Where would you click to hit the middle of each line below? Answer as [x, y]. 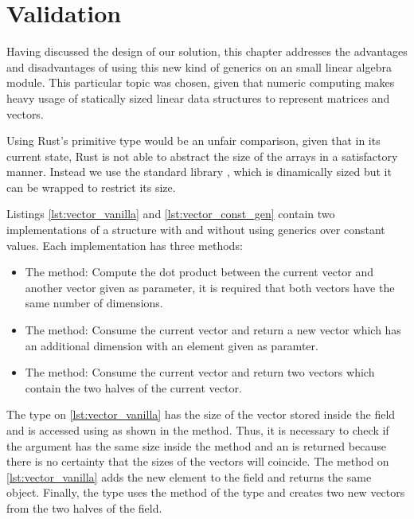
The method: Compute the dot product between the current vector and [199, 272]
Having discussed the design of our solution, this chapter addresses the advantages [207, 51]
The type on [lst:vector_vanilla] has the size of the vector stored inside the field [201, 414]
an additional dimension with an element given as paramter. [172, 345]
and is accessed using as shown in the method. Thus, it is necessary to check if [198, 430]
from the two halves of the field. [84, 507]
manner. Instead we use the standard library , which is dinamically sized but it [199, 172]
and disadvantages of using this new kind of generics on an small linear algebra [199, 66]
